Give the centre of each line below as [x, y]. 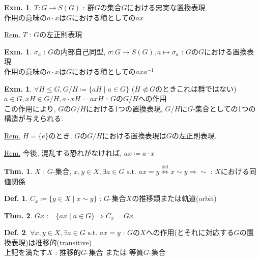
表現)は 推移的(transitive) [51, 242]
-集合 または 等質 [115, 252]
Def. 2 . [16, 232]
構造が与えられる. [34, 118]
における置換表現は [134, 135]
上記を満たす [25, 252]
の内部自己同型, [80, 51]
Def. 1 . [16, 198]
